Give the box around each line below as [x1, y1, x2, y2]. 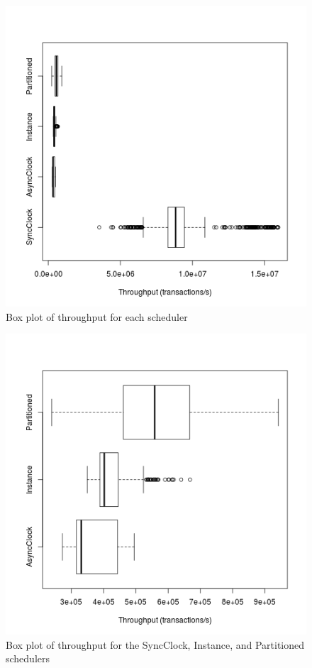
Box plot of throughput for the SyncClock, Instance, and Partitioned [6, 637, 305, 652]
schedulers [6, 651, 50, 666]
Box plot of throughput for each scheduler [6, 309, 188, 324]
